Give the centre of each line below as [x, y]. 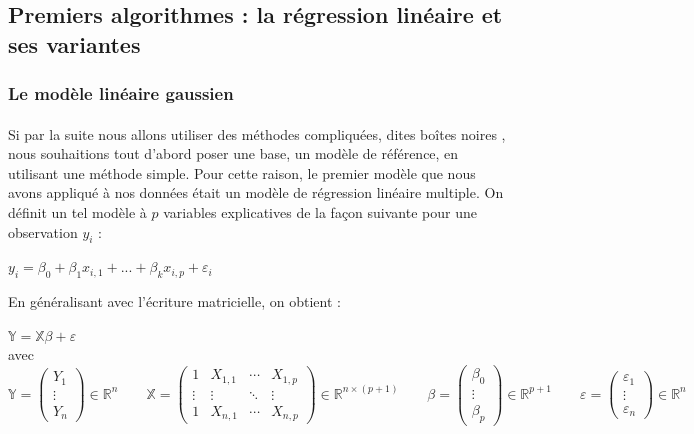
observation [43, 231]
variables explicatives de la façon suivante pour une [320, 211]
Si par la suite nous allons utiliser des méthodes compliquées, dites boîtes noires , [257, 133]
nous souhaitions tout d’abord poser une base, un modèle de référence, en [233, 153]
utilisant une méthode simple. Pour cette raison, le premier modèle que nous [242, 172]
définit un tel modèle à [77, 211]
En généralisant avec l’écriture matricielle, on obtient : [174, 301]
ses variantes [74, 43]
